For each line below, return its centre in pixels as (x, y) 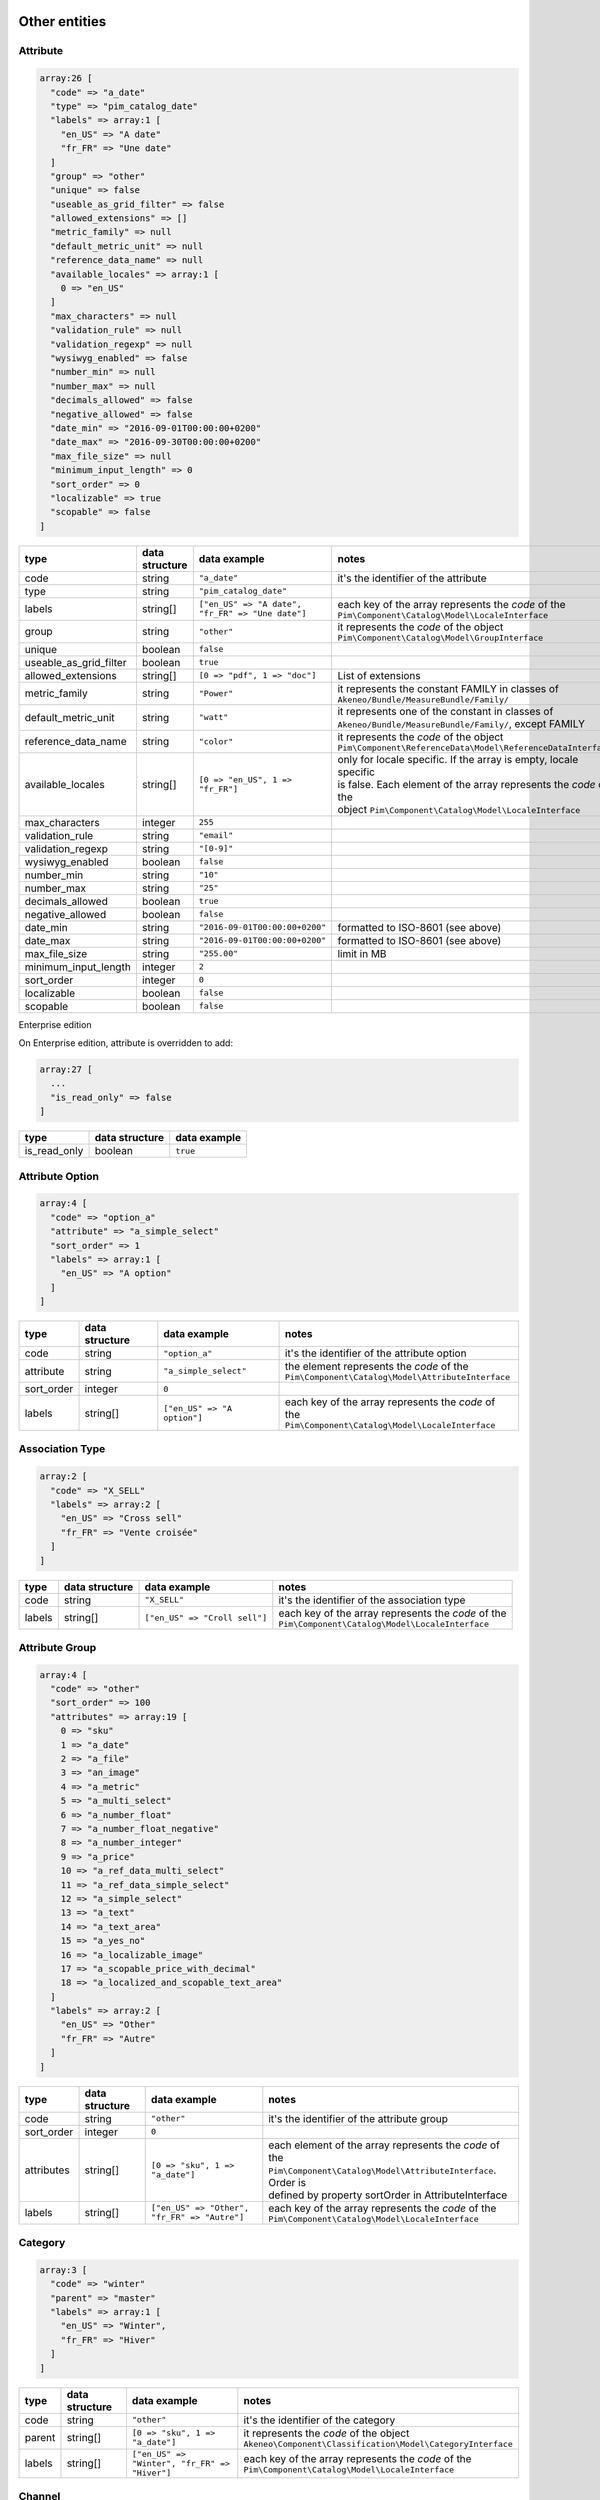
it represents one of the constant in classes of (445, 711)
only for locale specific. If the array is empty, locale (458, 759)
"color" (216, 741)
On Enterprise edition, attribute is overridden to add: (126, 1043)
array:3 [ (63, 2269)
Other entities (62, 21)
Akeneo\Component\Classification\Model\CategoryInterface (378, 2443)
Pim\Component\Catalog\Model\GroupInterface (440, 637)
